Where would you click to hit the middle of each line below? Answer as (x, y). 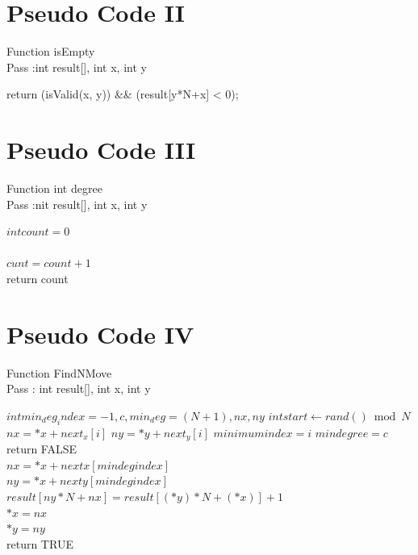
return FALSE (42, 449)
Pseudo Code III (101, 150)
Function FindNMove (59, 372)
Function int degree (54, 188)
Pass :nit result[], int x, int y (77, 204)
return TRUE (40, 543)
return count (38, 278)
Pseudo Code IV (100, 334)
